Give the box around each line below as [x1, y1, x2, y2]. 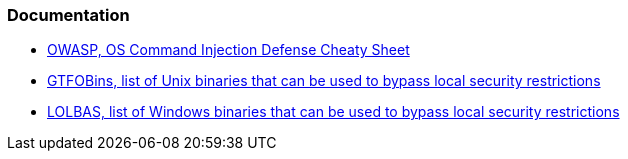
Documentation [7, 5, 130, 25]
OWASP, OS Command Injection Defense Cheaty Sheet [47, 41, 410, 59]
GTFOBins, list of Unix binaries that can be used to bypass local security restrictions [47, 72, 601, 90]
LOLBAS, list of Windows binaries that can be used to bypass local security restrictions [47, 103, 620, 121]
